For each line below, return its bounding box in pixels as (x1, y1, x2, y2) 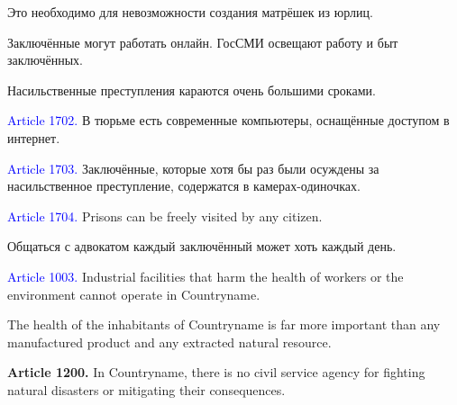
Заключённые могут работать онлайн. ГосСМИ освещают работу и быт (7, 32, 398, 51)
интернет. (7, 128, 60, 147)
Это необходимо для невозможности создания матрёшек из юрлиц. (7, 3, 373, 21)
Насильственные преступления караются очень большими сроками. (7, 80, 376, 99)
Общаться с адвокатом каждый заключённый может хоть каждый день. (7, 237, 397, 256)
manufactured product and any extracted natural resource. (7, 332, 332, 351)
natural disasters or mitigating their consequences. (7, 380, 286, 399)
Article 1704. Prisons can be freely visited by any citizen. (7, 206, 323, 225)
